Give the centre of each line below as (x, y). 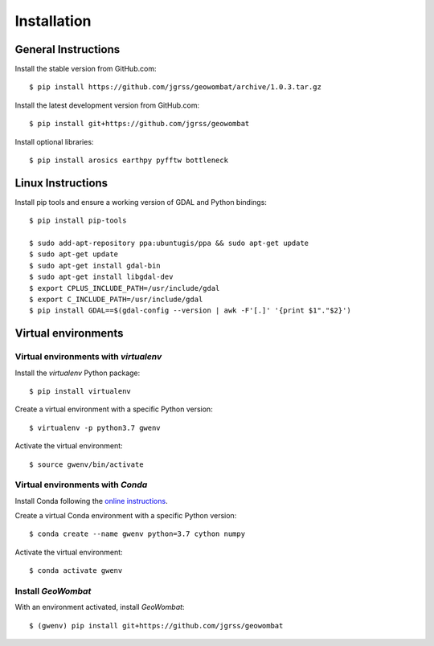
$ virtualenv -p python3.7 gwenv (95, 427)
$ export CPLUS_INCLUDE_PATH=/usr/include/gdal (125, 288)
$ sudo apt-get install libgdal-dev (101, 277)
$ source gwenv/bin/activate (86, 464)
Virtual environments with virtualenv (88, 357)
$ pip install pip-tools (78, 221)
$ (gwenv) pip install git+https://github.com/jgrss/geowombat (156, 626)
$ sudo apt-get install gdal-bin (95, 266)
